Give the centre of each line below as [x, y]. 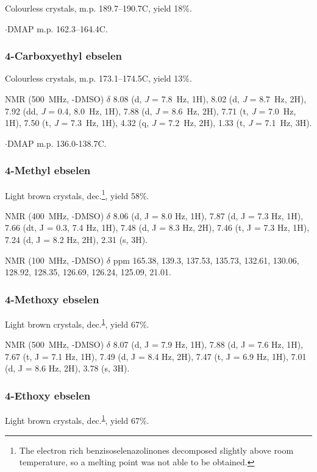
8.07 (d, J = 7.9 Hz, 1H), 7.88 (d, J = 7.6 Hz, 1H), [208, 344]
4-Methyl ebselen [48, 170]
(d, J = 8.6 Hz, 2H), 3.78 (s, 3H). [67, 368]
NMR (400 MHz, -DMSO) [55, 215]
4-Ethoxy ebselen [48, 395]
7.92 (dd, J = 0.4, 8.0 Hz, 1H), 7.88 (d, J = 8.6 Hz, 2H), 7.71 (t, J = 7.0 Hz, [151, 111]
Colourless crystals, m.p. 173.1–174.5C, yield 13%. [98, 78]
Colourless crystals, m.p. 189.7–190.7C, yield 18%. [98, 8]
